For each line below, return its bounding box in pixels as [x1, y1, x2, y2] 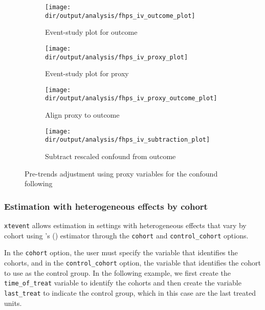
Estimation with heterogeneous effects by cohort [4, 200, 208, 212]
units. [4, 297, 22, 308]
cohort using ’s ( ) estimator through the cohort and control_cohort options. [4, 230, 249, 240]
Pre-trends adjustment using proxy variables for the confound [25, 168, 218, 179]
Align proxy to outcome [45, 109, 120, 120]
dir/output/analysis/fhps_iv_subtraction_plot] [45, 136, 210, 144]
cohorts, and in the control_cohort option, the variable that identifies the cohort [4, 257, 261, 268]
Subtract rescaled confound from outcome [45, 151, 176, 162]
